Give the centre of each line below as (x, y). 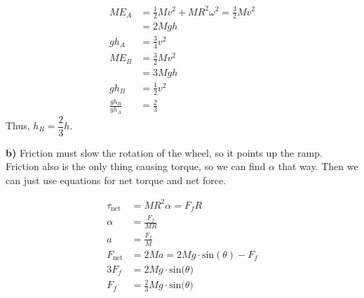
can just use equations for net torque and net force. (116, 180)
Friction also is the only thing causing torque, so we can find (136, 166)
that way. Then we (318, 166)
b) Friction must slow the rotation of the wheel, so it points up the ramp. (164, 152)
